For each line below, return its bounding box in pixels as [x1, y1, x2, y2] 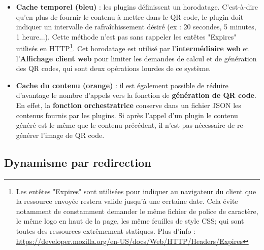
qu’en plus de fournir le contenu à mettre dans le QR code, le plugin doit [16, 11, 244, 22]
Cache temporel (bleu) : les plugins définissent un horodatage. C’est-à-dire [16, 2, 258, 12]
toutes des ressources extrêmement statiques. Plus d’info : [16, 225, 196, 236]
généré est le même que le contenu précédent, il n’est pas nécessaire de [16, 120, 235, 130]
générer [16, 129, 39, 140]
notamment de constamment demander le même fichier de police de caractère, [16, 205, 258, 216]
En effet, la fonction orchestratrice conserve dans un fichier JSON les [16, 100, 241, 110]
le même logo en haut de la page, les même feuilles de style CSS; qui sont [16, 216, 244, 226]
